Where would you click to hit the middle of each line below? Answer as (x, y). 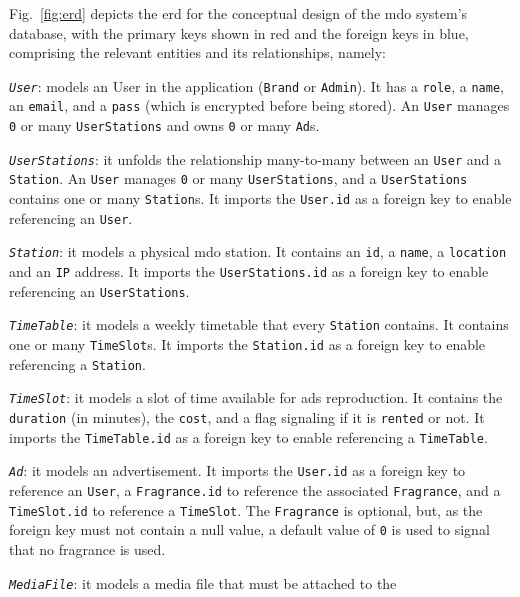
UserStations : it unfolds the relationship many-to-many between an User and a (255, 158)
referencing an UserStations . (99, 290)
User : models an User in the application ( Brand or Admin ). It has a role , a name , (256, 85)
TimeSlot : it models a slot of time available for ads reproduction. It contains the (256, 397)
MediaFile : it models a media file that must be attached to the (203, 582)
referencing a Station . (77, 363)
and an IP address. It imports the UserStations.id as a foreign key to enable (249, 271)
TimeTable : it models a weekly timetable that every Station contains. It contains (259, 324)
